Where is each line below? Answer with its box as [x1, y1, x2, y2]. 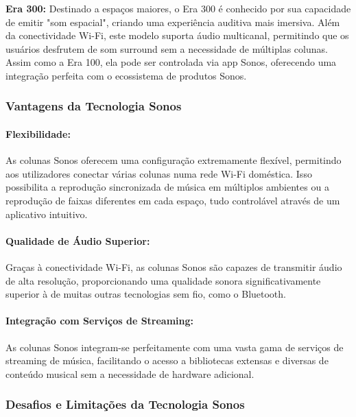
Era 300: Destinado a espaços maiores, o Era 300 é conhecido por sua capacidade [5, 1, 351, 15]
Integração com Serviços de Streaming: [5, 313, 194, 328]
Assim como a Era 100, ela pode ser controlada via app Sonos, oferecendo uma [5, 55, 337, 69]
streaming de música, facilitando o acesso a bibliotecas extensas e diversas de [5, 353, 329, 368]
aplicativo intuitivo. [5, 206, 88, 221]
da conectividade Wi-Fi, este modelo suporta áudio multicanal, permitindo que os [5, 28, 349, 43]
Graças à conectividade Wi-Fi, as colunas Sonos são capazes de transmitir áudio [5, 259, 342, 274]
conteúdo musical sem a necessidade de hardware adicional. [5, 366, 254, 381]
